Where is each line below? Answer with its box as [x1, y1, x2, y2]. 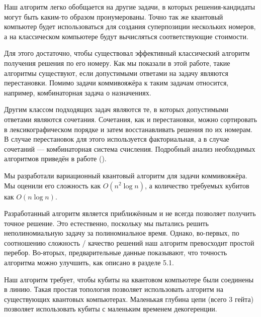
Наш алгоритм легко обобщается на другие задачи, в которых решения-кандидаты [4, 2, 255, 12]
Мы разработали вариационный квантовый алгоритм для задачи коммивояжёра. [4, 170, 247, 180]
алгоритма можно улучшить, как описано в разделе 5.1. [4, 257, 174, 268]
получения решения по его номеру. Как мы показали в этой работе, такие [4, 57, 230, 68]
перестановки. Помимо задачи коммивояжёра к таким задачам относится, [4, 77, 229, 88]
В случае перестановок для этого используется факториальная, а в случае [4, 134, 229, 144]
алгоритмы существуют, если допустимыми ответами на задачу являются [4, 67, 228, 78]
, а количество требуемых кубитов [144, 180, 249, 190]
